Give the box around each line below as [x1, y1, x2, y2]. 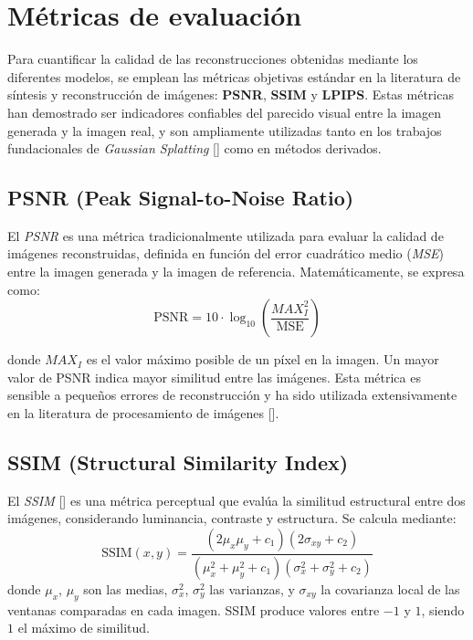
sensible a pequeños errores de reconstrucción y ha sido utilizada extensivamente [7, 385, 457, 404]
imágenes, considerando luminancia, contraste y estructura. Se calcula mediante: [7, 509, 457, 528]
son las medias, [83, 579, 168, 598]
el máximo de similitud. [17, 618, 151, 637]
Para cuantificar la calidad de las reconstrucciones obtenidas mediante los [7, 49, 418, 68]
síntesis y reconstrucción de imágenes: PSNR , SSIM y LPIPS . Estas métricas [7, 85, 454, 104]
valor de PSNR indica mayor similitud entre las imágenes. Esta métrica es [7, 367, 421, 386]
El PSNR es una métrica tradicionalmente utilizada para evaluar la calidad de [7, 226, 444, 245]
